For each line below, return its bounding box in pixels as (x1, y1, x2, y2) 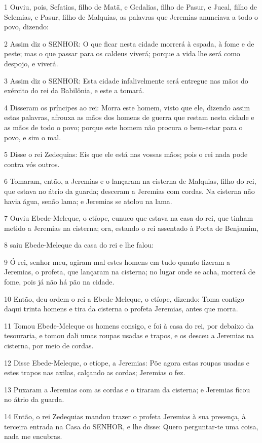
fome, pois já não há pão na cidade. (4, 276, 115, 287)
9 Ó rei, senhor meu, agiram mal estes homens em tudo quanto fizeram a (4, 256, 231, 267)
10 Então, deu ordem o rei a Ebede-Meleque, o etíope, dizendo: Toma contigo (4, 293, 244, 304)
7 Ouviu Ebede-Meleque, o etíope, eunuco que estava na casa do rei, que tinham (4, 213, 253, 223)
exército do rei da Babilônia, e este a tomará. (4, 85, 144, 96)
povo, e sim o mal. (4, 132, 61, 142)
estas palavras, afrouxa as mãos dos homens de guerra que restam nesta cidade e (4, 112, 254, 123)
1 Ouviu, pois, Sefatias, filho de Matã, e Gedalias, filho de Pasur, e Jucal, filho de (4, 2, 257, 12)
